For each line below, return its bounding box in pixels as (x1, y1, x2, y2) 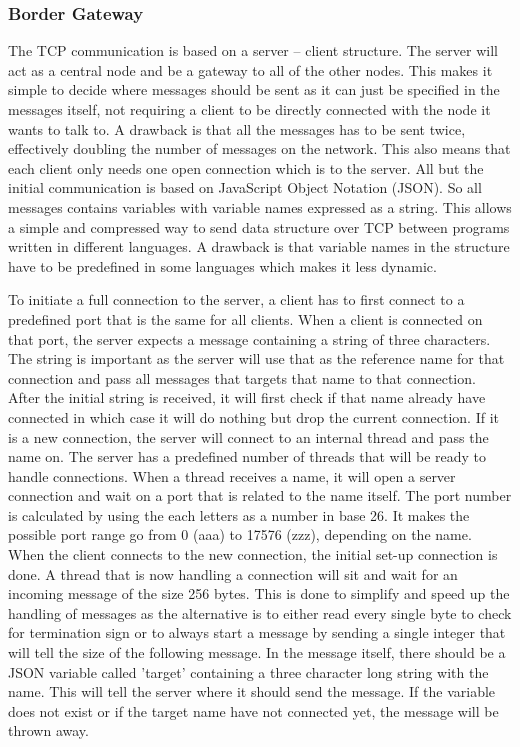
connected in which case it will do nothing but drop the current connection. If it (8, 406, 499, 427)
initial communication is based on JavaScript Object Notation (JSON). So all (8, 177, 482, 198)
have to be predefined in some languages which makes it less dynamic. (8, 255, 437, 276)
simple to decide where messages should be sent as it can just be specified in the (8, 79, 500, 100)
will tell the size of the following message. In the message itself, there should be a (8, 642, 506, 663)
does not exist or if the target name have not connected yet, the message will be (8, 700, 499, 721)
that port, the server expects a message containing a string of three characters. (8, 328, 491, 349)
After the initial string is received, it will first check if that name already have (8, 387, 486, 408)
